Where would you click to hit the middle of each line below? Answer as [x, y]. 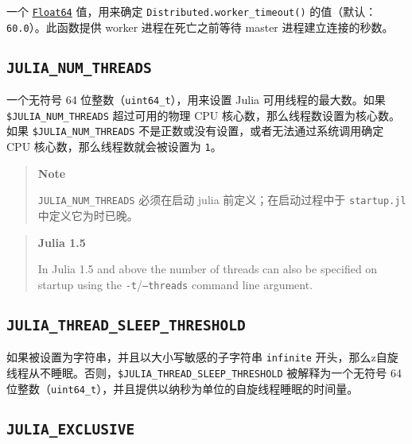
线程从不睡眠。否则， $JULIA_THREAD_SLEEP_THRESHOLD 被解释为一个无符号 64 [204, 372]
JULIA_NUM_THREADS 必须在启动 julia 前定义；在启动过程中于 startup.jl [222, 200]
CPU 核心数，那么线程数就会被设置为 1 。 [114, 147]
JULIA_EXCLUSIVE [71, 429]
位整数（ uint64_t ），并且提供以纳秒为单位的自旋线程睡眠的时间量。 [183, 388]
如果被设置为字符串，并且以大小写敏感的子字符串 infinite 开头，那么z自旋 [202, 357]
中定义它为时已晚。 [88, 215]
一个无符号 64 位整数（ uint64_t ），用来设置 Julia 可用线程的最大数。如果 [196, 100]
